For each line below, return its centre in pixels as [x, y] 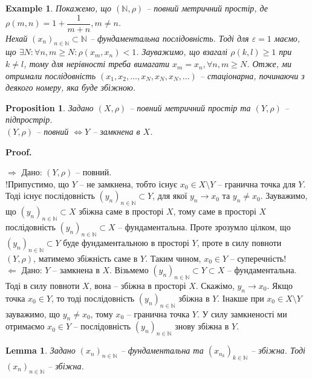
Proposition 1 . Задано [50, 107]
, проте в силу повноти [239, 242]
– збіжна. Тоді [278, 350]
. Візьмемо [129, 270]
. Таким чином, [173, 258]
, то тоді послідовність [93, 298]
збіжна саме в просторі [121, 211]
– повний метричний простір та [190, 107]
